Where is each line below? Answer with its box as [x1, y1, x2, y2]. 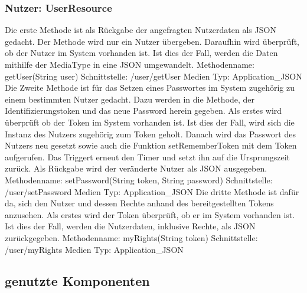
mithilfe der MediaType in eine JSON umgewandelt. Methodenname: [5, 58, 254, 70]
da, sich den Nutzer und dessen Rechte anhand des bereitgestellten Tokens [5, 197, 274, 209]
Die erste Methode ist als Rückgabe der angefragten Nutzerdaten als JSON [5, 24, 276, 36]
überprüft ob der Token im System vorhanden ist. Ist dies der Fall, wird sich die [5, 116, 295, 128]
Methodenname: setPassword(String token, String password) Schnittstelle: [5, 173, 273, 186]
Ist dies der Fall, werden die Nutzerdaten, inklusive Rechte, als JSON [5, 220, 256, 232]
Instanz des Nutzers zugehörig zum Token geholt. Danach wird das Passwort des [5, 127, 296, 140]
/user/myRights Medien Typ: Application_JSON [5, 243, 184, 255]
